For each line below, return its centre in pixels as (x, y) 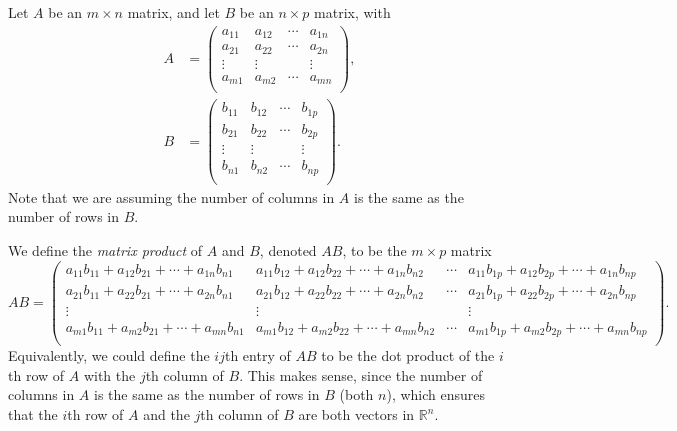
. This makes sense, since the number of (361, 374)
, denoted (288, 250)
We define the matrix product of (105, 250)
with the (109, 374)
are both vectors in (356, 414)
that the (33, 414)
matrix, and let (173, 12)
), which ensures (436, 394)
